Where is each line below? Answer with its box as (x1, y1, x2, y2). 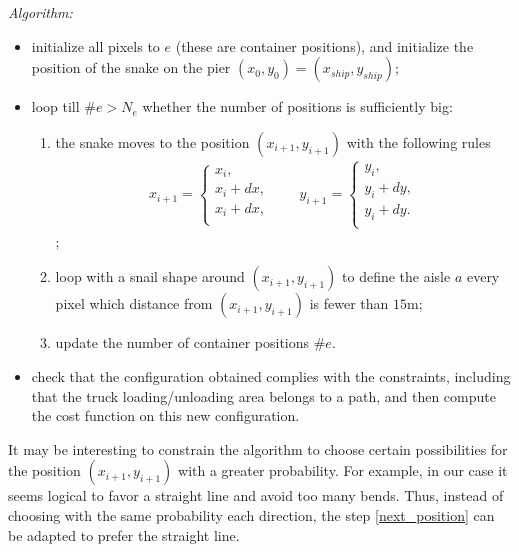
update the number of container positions (55, 332, 310, 353)
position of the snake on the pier (31, 57, 231, 78)
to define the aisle (342, 266, 451, 287)
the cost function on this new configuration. (31, 405, 300, 426)
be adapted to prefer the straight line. (8, 524, 240, 545)
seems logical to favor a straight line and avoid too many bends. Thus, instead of (8, 485, 504, 506)
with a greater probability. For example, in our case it (178, 460, 508, 481)
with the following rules (346, 131, 491, 152)
